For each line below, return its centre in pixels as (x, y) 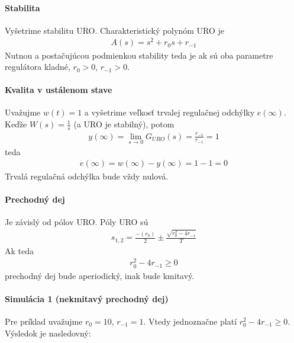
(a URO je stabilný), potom (124, 124)
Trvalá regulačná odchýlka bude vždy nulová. (87, 176)
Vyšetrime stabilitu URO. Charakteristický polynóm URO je (114, 30)
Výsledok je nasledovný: (48, 333)
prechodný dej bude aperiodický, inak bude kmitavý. (100, 275)
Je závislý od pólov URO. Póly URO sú (77, 221)
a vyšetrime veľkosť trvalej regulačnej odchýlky (169, 112)
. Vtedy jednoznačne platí (190, 321)
